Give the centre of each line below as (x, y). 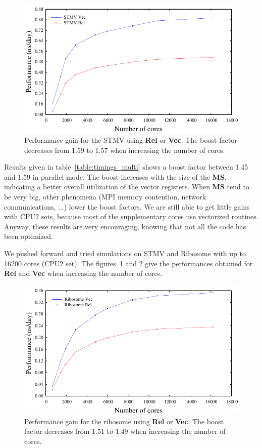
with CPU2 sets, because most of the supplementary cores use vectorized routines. (131, 216)
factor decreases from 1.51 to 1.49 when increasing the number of (125, 431)
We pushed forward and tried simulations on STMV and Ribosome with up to (125, 253)
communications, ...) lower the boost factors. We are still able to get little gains (127, 206)
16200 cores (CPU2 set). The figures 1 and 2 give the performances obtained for (128, 263)
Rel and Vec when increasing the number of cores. (83, 273)
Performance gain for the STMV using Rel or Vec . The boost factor (131, 139)
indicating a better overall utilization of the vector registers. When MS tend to (127, 187)
